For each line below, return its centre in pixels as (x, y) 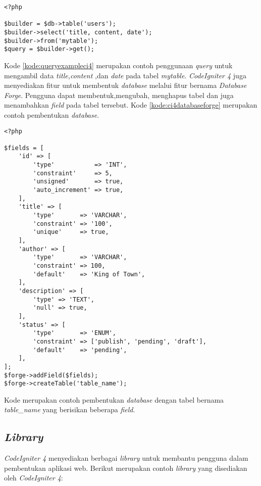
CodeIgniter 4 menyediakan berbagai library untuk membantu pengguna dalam (126, 458)
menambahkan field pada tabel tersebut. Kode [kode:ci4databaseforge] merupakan (131, 105)
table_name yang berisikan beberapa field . (70, 409)
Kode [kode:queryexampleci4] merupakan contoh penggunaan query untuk (118, 65)
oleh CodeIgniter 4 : (34, 478)
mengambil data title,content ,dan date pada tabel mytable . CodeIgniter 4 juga (125, 75)
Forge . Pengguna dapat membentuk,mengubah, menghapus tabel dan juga (119, 95)
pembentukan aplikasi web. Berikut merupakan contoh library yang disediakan (126, 468)
